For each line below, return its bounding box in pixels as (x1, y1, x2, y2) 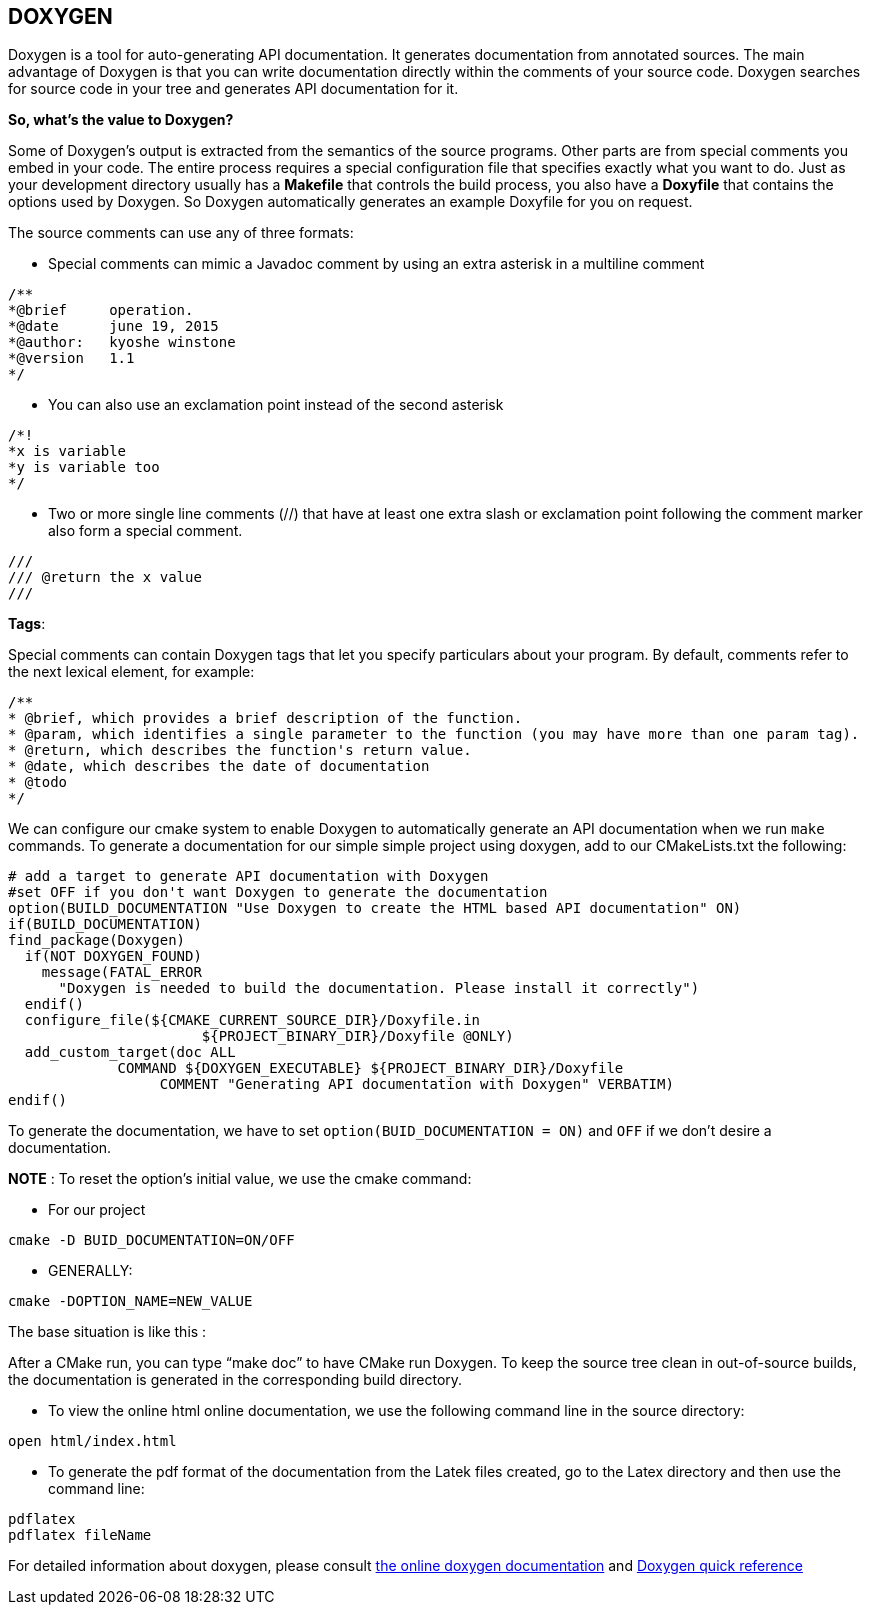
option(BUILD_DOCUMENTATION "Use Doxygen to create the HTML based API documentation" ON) (8, 900, 742, 917)
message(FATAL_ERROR (41, 964, 202, 981)
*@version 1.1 (8, 350, 135, 367)
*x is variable (8, 443, 127, 460)
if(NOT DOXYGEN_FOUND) (24, 948, 202, 965)
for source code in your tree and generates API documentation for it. (8, 80, 459, 98)
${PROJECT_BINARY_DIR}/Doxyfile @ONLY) (201, 1028, 514, 1045)
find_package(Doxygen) (8, 932, 186, 949)
